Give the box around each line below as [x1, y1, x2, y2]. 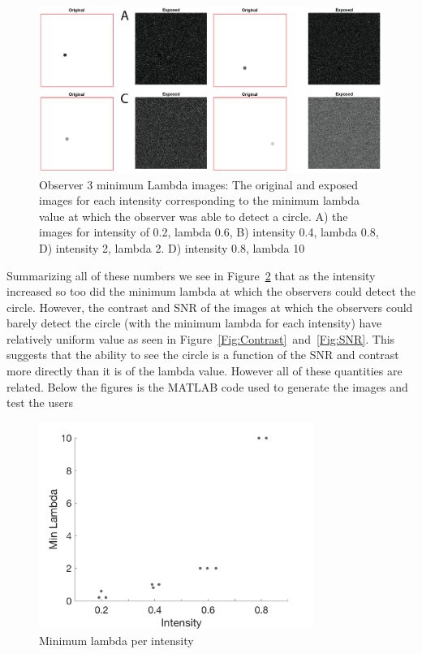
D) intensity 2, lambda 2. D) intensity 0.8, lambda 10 [39, 239, 305, 256]
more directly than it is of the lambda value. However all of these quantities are [6, 362, 403, 379]
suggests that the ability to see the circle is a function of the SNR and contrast [6, 346, 399, 363]
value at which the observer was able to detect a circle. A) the [39, 207, 348, 224]
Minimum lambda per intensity [39, 631, 194, 648]
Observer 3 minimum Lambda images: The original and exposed [39, 175, 358, 193]
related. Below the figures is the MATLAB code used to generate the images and [6, 378, 408, 395]
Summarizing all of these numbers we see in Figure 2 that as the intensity [6, 266, 376, 284]
